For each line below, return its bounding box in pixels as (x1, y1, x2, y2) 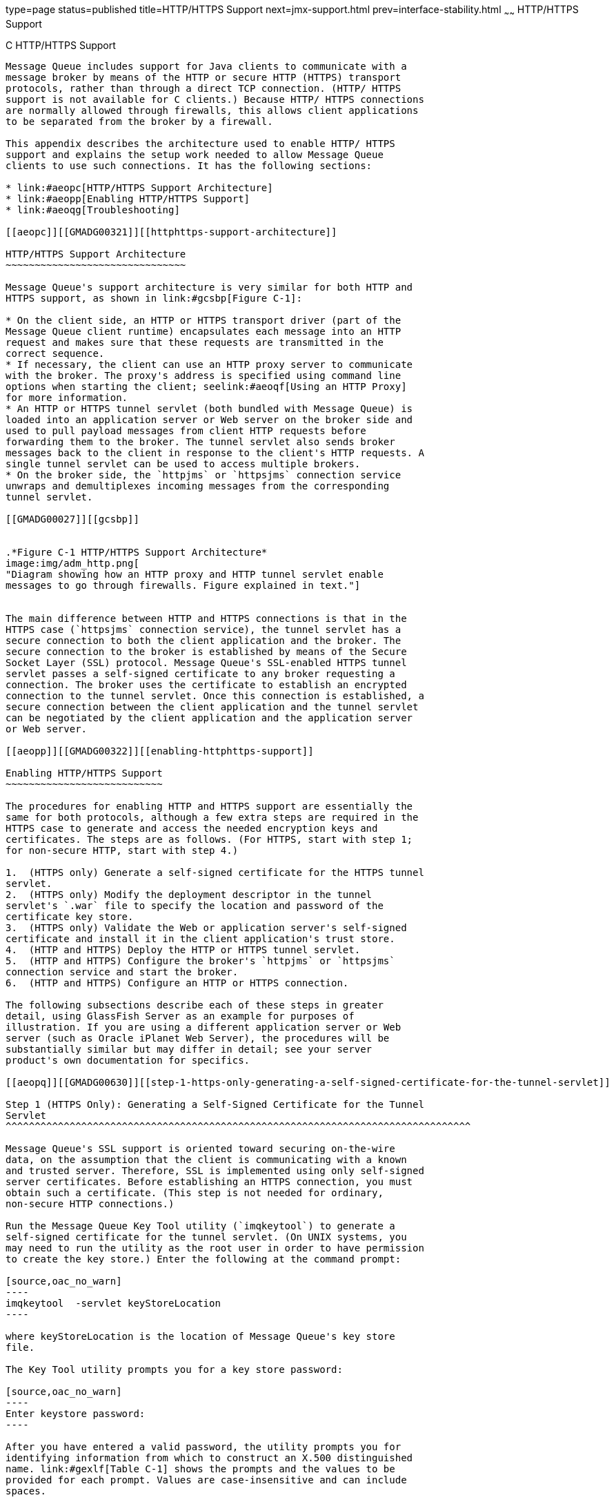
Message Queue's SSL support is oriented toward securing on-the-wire (6, 1142, 395, 1154)
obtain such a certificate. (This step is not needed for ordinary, (6, 1187, 384, 1198)
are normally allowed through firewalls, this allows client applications (6, 104, 419, 116)
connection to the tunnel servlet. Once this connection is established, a (6, 690, 424, 701)
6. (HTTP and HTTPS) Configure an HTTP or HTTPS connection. (6, 977, 349, 988)
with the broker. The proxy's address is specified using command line (6, 369, 402, 381)
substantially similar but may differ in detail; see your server (6, 1043, 373, 1055)
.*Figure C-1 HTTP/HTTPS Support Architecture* (6, 546, 268, 558)
